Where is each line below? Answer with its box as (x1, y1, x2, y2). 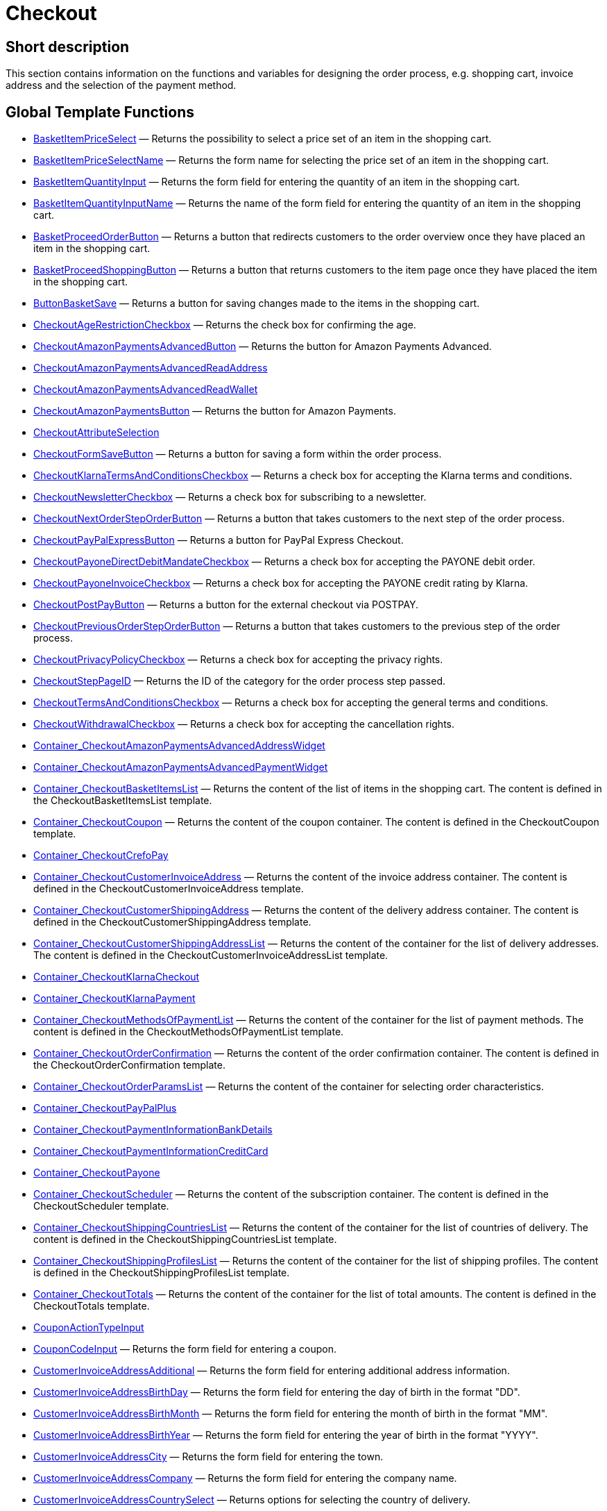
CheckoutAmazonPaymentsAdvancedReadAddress (33, 362, 268, 374)
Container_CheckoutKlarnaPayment (33, 992, 196, 1005)
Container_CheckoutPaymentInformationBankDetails (33, 1124, 273, 1136)
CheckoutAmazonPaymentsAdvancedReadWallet (33, 383, 258, 396)
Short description (6, 37, 130, 56)
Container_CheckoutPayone (33, 1167, 160, 1179)
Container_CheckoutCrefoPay (33, 849, 169, 862)
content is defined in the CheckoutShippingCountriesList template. (33, 1233, 337, 1246)
